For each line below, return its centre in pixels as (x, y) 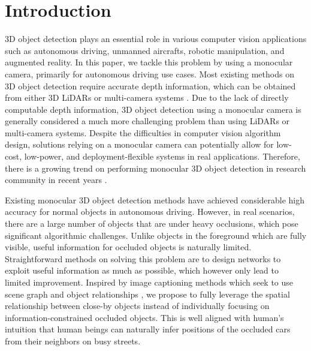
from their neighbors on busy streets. (73, 340)
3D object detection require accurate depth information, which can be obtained (150, 85)
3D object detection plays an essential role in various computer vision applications (156, 39)
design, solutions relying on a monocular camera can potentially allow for (139, 144)
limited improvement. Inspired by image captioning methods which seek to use (149, 282)
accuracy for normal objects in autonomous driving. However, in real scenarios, (150, 211)
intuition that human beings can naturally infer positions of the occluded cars (148, 329)
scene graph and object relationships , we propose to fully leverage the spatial (147, 294)
